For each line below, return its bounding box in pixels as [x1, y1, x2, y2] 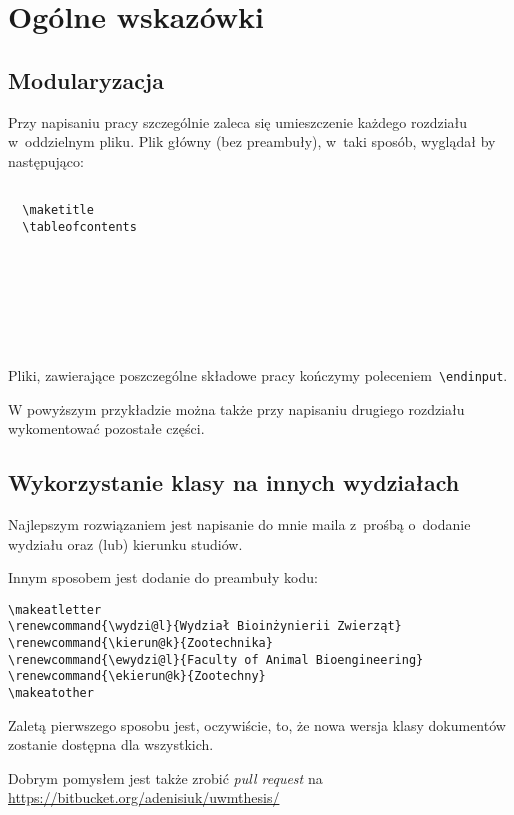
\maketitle [22, 203, 94, 218]
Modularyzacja [8, 64, 164, 95]
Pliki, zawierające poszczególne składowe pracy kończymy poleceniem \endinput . [8, 364, 508, 385]
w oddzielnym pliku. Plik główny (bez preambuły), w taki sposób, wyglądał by [8, 131, 496, 152]
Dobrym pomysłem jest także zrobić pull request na [8, 767, 323, 788]
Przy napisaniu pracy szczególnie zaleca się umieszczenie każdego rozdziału [8, 111, 468, 132]
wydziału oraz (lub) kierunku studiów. [8, 533, 243, 554]
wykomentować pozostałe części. [8, 418, 205, 439]
